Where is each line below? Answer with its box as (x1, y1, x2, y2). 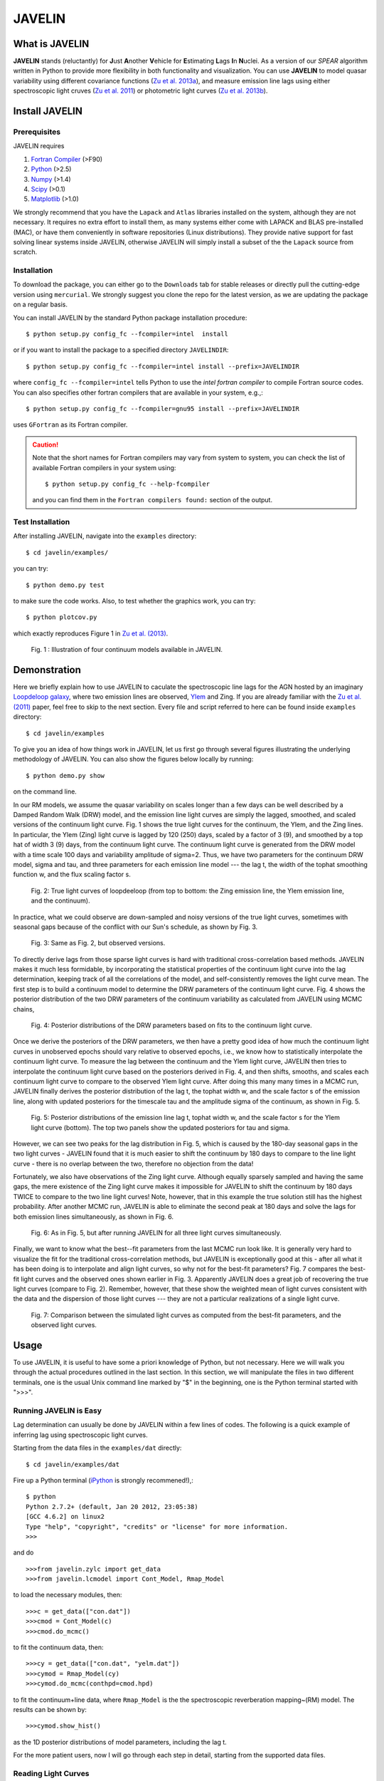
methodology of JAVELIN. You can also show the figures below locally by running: (13, 755, 254, 764)
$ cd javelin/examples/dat (26, 1460, 120, 1468)
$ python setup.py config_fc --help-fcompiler (45, 479, 210, 488)
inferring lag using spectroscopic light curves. (13, 1430, 149, 1439)
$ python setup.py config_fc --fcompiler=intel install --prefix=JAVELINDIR (26, 362, 300, 370)
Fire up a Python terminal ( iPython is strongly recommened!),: (13, 1475, 193, 1485)
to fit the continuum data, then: (13, 1643, 104, 1652)
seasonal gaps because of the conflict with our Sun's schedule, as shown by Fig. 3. (13, 923, 258, 931)
